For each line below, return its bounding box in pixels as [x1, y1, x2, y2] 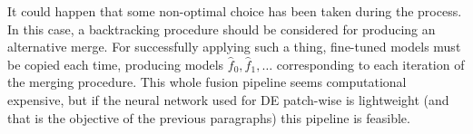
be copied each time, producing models [7, 54, 224, 73]
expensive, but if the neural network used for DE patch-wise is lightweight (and [7, 90, 449, 109]
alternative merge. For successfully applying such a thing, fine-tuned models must [7, 37, 461, 56]
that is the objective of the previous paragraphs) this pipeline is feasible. [7, 108, 410, 127]
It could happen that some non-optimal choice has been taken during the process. [7, 2, 462, 20]
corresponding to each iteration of [276, 54, 465, 73]
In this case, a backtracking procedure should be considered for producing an [7, 19, 436, 38]
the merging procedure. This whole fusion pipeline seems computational [7, 72, 407, 91]
